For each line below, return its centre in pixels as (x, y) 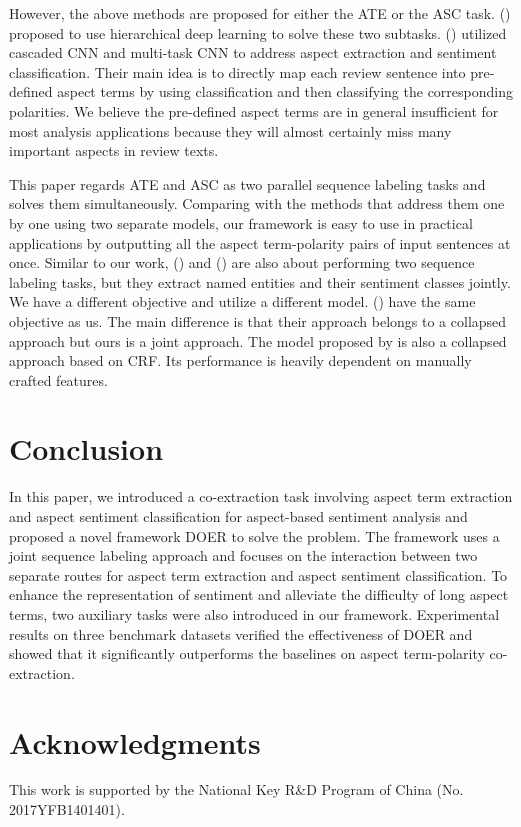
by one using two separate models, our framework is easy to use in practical (241, 222)
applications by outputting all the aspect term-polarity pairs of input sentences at (260, 242)
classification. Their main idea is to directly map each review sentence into (237, 71)
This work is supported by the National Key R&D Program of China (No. (236, 789)
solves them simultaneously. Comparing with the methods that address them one (257, 203)
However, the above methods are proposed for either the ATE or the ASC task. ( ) (260, 13)
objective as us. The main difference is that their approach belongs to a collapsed (258, 320)
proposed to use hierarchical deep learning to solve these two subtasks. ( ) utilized (258, 32)
